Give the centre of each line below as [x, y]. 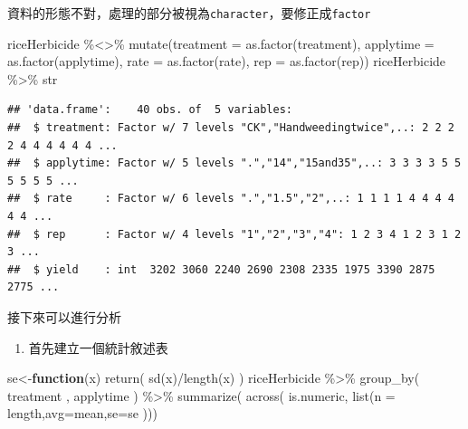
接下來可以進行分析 [64, 316]
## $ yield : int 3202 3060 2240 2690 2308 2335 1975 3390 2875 [221, 269]
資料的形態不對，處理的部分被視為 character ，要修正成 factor [189, 13]
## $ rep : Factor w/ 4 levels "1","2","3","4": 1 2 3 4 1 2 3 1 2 [234, 234]
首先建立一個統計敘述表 [98, 347]
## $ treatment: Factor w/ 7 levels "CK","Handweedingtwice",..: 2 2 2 [231, 128]
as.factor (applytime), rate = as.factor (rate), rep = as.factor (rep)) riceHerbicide [227, 61]
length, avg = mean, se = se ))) [82, 413]
